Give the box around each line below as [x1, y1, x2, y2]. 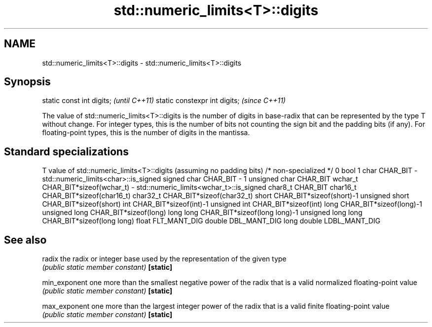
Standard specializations [4, 145, 129, 158]
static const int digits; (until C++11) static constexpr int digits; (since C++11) [42, 96, 286, 105]
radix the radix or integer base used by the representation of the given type [42, 254, 287, 263]
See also [4, 233, 47, 246]
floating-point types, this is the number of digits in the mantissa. [42, 128, 250, 137]
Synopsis [4, 75, 51, 88]
